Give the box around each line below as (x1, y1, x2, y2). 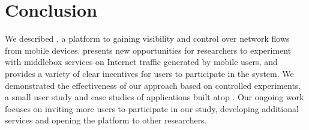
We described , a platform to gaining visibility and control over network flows (5, 32, 290, 45)
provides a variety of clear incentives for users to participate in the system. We (5, 67, 294, 79)
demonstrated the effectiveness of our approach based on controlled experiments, (5, 79, 301, 91)
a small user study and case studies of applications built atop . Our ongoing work (5, 91, 304, 103)
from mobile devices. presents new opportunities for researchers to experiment (5, 44, 292, 56)
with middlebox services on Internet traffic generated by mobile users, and (5, 55, 278, 68)
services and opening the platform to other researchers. (5, 114, 207, 126)
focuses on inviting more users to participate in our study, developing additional (5, 102, 299, 114)
